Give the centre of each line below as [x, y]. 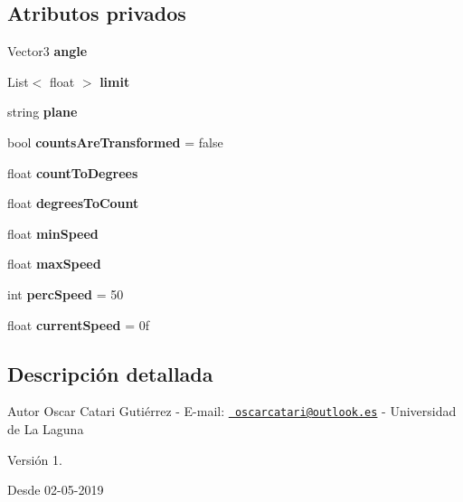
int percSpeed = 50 [66, 294]
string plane [43, 112]
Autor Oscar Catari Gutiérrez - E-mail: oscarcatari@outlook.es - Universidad [232, 411]
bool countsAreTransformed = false [115, 142]
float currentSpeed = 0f [78, 324]
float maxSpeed [54, 264]
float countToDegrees [73, 172]
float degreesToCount [73, 203]
